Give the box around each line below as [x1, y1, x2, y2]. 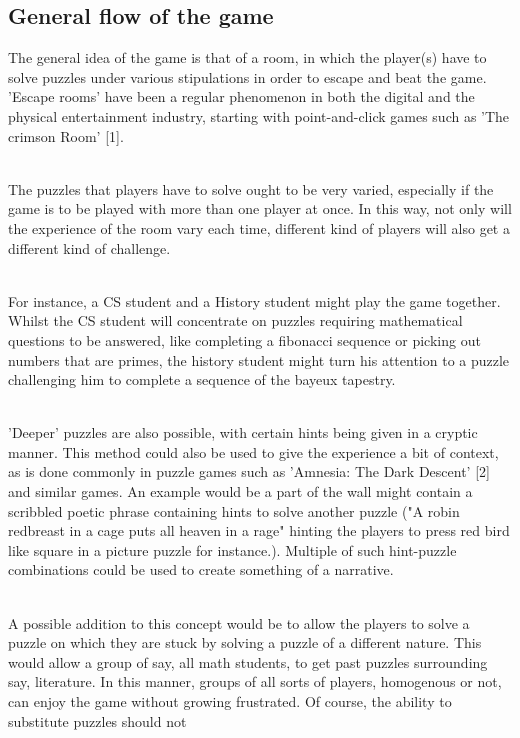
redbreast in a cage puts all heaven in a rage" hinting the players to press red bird [8, 520, 510, 541]
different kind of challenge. [8, 237, 171, 258]
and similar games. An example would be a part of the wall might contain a [8, 481, 473, 502]
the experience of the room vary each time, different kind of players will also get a [8, 217, 510, 238]
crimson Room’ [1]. [8, 125, 124, 146]
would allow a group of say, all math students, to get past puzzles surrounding [8, 651, 488, 672]
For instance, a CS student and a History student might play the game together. [8, 290, 501, 311]
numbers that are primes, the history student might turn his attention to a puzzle [8, 349, 510, 370]
